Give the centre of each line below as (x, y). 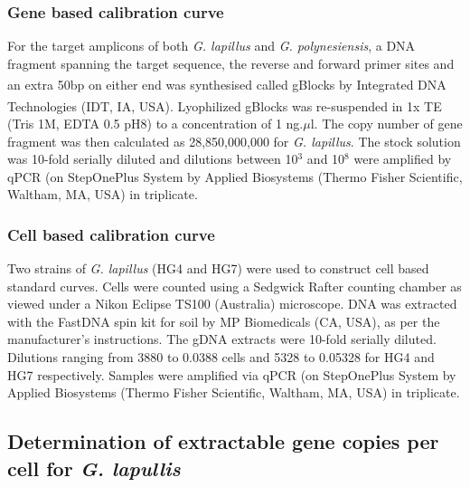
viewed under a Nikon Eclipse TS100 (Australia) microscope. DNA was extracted (232, 304)
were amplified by (403, 159)
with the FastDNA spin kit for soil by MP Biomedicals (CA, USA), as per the (224, 321)
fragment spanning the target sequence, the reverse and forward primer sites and (231, 63)
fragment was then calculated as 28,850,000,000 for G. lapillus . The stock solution (234, 141)
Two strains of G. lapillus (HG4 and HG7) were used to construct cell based (218, 268)
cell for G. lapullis (94, 468)
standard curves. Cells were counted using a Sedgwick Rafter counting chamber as (235, 286)
